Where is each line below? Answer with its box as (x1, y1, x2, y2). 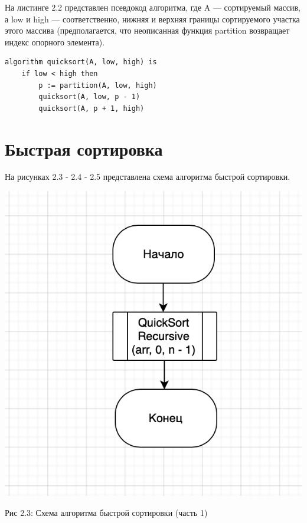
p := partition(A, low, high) (38, 81, 157, 90)
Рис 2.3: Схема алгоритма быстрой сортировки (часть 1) (5, 506, 208, 518)
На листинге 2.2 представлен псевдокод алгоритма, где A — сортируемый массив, (5, 1, 301, 13)
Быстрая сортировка (5, 136, 163, 160)
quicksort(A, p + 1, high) (38, 104, 145, 113)
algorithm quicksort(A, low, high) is (5, 58, 157, 67)
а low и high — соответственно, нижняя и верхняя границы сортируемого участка (5, 12, 300, 25)
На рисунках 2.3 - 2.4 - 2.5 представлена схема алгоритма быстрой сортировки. (5, 170, 290, 183)
